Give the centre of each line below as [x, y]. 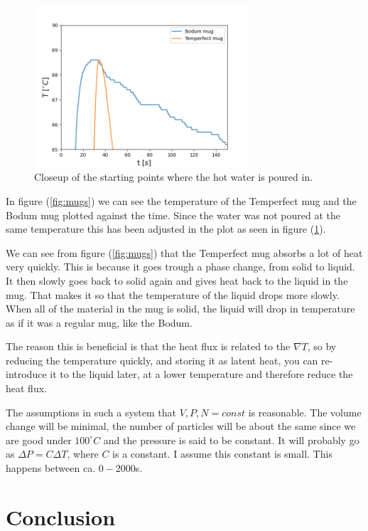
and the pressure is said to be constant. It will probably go [231, 440]
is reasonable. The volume [305, 412]
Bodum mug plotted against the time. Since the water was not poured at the [173, 215]
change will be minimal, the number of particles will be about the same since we [181, 426]
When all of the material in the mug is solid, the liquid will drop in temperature [180, 309]
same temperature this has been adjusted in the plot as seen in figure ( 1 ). [166, 229]
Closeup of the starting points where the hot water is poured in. [174, 177]
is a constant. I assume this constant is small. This [222, 454]
